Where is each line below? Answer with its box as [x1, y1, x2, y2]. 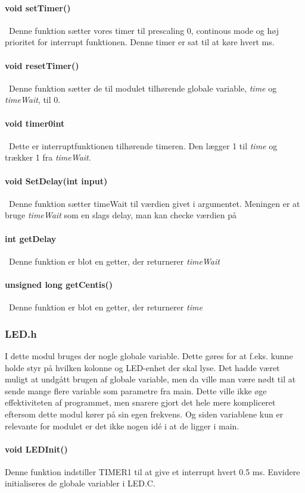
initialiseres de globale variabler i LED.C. [5, 477, 155, 489]
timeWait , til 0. [5, 93, 61, 106]
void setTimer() [5, 1, 71, 14]
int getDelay [5, 232, 57, 244]
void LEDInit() [5, 442, 68, 455]
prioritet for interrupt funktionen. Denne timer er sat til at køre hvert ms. [5, 36, 275, 48]
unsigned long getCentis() [5, 278, 113, 290]
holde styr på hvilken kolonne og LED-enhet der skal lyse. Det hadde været [5, 361, 280, 373]
